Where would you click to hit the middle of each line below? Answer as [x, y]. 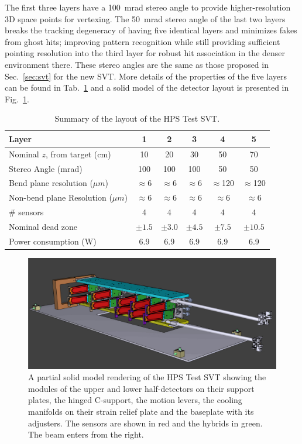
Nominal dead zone [43, 226]
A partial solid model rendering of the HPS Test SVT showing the [147, 377]
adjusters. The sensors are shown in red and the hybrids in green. [145, 423]
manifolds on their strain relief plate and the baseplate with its [141, 411]
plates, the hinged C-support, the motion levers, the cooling [135, 400]
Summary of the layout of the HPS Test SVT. [137, 118]
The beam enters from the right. [86, 434]
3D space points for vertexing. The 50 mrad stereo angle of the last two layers [145, 18]
